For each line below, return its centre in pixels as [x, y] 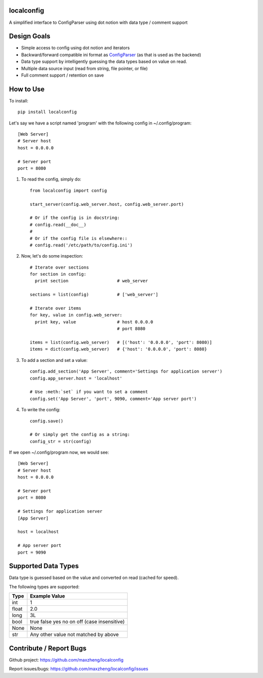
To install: [19, 100]
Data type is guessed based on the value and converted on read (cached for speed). [94, 578]
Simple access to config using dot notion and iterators [75, 48]
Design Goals [30, 36]
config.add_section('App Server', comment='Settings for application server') [126, 371]
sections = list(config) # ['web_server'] [94, 295]
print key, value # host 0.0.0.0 [94, 322]
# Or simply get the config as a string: [80, 435]
